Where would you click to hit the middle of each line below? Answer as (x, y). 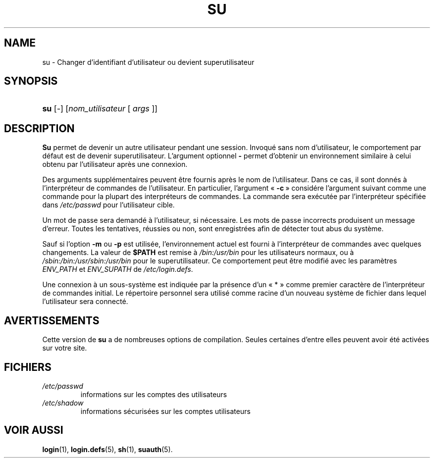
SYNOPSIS (31, 81)
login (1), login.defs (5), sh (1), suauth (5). (108, 449)
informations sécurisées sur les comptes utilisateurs (165, 411)
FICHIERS (28, 367)
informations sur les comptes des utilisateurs (154, 394)
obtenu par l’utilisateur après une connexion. (115, 164)
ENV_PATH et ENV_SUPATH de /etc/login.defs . (118, 269)
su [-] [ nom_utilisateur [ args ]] (100, 109)
